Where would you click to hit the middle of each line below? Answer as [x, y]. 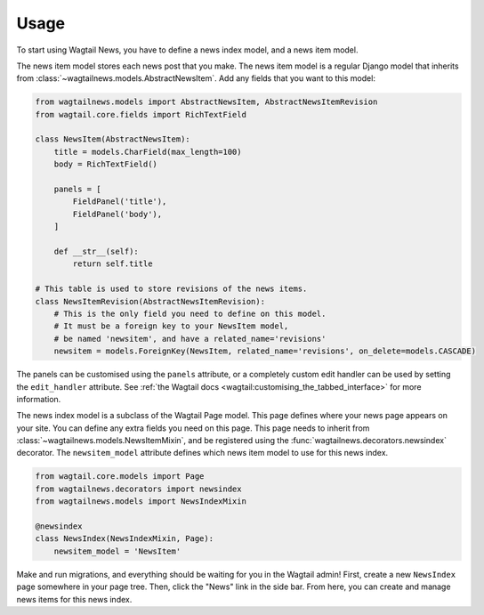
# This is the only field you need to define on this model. [190, 313]
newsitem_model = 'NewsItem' [117, 551]
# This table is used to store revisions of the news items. [171, 289]
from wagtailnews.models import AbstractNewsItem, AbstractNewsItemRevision [206, 102]
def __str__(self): [97, 251]
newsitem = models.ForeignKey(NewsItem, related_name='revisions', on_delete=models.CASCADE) [265, 351]
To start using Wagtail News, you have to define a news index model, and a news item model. [187, 50]
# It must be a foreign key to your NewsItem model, [171, 326]
